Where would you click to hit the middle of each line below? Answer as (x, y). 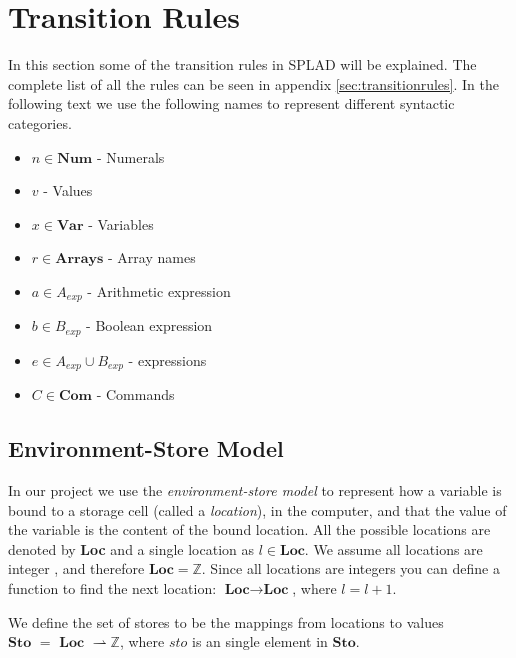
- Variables (121, 223)
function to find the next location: (112, 588)
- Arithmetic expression (159, 290)
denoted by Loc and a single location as (131, 548)
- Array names (152, 257)
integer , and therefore (76, 568)
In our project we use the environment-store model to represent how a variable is (255, 490)
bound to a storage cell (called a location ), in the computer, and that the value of (257, 509)
